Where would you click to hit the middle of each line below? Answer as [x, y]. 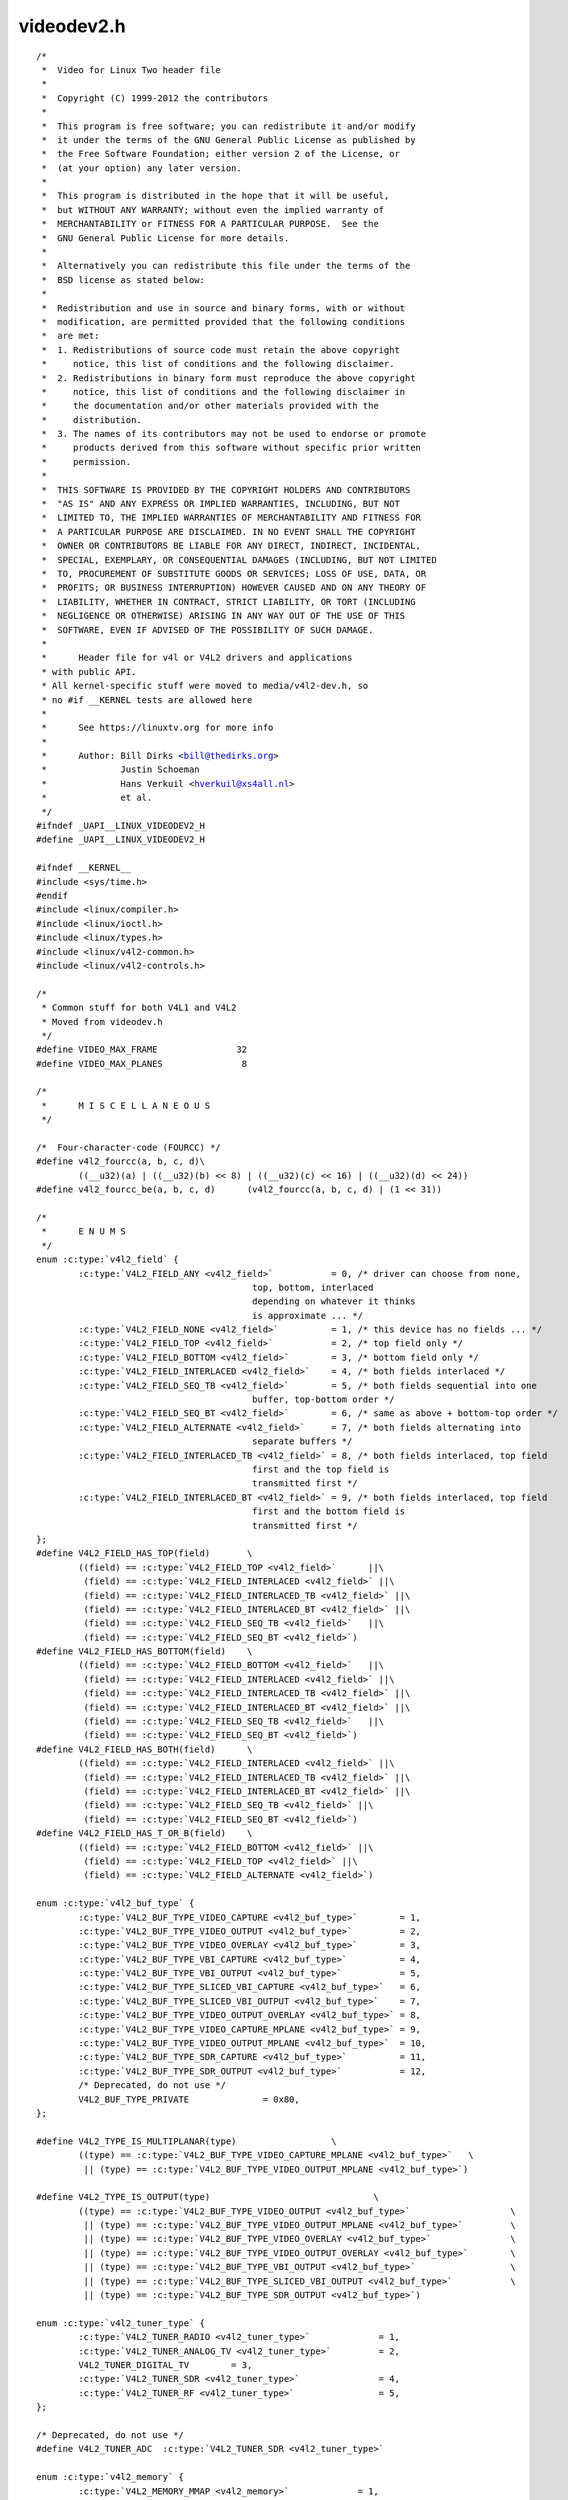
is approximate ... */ [307, 1315]
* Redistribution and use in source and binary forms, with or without [223, 308]
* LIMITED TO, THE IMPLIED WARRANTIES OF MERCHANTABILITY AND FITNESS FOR [231, 518]
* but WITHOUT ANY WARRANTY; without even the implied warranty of [213, 209]
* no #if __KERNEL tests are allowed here [147, 699]
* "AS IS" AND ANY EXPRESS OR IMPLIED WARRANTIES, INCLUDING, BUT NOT [220, 504]
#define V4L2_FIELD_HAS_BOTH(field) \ [144, 1749]
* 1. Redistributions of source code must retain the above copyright [220, 349]
